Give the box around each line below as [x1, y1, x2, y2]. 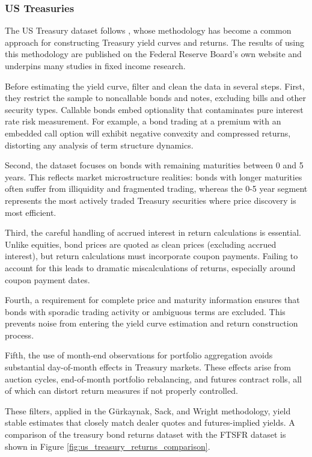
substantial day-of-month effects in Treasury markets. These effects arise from [5, 361, 291, 373]
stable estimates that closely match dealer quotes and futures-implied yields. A [5, 416, 295, 429]
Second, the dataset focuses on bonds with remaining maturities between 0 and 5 [5, 159, 304, 171]
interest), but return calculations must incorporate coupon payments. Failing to [5, 250, 298, 262]
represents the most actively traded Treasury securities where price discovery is [5, 194, 296, 206]
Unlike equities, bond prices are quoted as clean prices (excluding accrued [5, 238, 277, 250]
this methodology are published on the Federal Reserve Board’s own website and [5, 48, 302, 60]
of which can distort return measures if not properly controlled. [5, 384, 238, 397]
